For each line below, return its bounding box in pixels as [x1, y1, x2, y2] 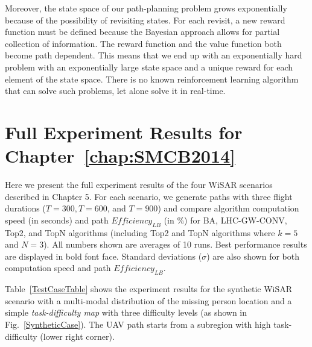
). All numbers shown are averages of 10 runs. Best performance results [43, 238, 307, 251]
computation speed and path [5, 261, 111, 274]
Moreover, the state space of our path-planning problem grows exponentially [5, 2, 287, 14]
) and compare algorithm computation [158, 202, 299, 214]
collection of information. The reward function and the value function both [5, 37, 282, 49]
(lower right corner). [40, 330, 115, 342]
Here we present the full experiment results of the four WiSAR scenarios [5, 178, 273, 191]
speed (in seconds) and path [5, 213, 109, 226]
